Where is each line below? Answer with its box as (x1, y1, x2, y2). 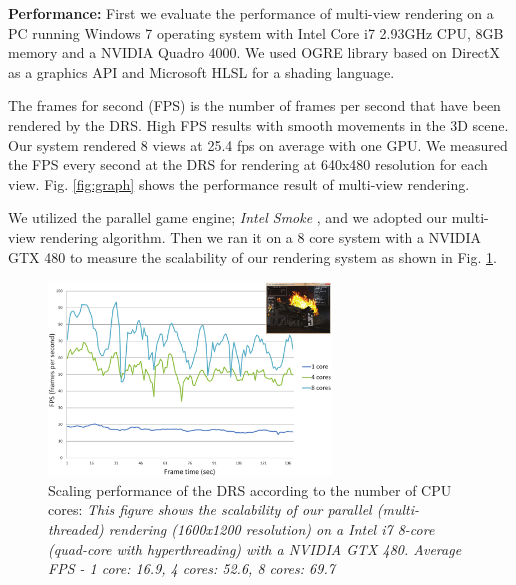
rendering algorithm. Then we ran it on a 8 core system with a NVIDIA (40, 226, 482, 247)
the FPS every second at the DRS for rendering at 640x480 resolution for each (8, 154, 488, 175)
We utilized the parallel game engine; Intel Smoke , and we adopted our (8, 207, 448, 228)
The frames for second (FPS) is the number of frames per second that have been (8, 95, 501, 116)
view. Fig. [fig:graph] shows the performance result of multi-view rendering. (8, 173, 470, 194)
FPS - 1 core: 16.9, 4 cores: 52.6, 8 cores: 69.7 (48, 558, 335, 579)
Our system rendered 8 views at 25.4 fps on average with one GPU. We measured (8, 134, 508, 155)
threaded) (48, 519, 104, 540)
